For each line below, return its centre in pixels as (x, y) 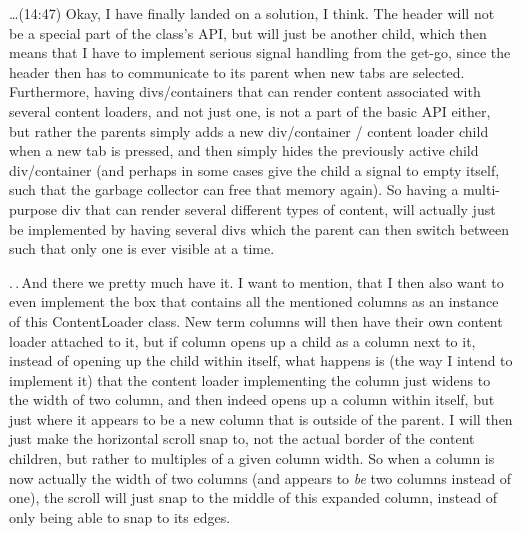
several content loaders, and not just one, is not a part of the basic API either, (250, 110)
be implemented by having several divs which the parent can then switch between (259, 228)
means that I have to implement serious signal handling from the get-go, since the (260, 52)
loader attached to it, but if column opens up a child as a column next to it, (242, 340)
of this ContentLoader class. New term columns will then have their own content (256, 320)
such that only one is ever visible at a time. (142, 248)
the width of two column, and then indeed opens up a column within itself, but (252, 399)
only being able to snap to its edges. (120, 516)
